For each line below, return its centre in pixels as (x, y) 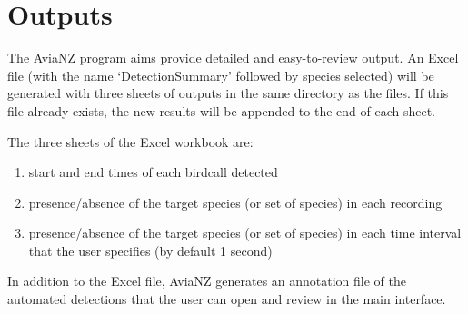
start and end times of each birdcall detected (153, 172)
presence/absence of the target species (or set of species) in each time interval (245, 233)
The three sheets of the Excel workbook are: (130, 141)
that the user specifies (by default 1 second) (150, 250)
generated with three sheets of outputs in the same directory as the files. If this (228, 93)
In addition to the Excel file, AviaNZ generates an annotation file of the (207, 281)
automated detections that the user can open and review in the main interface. (227, 299)
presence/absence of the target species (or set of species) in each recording (235, 202)
